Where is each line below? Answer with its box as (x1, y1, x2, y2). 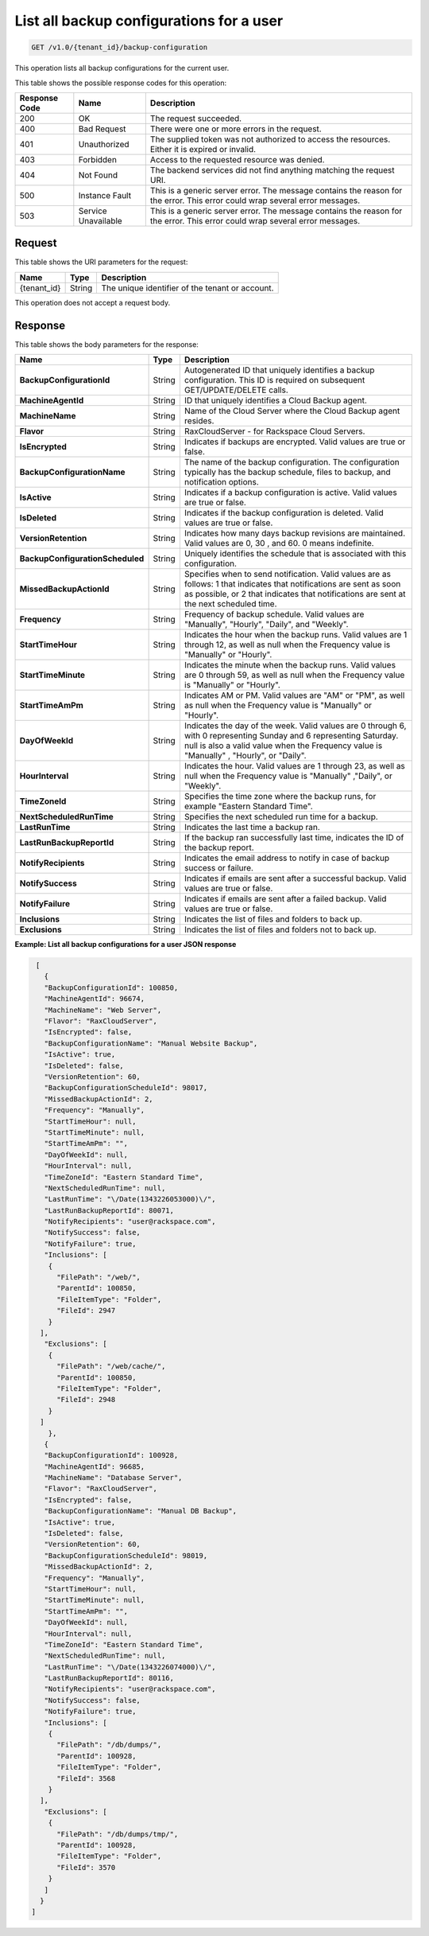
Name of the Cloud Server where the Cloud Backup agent (184, 406, 400, 417)
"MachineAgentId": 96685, (44, 1462, 145, 1471)
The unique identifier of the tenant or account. (101, 282, 274, 294)
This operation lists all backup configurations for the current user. (14, 64, 230, 73)
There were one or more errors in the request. (149, 123, 322, 134)
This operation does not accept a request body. (14, 298, 171, 307)
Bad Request (78, 123, 126, 134)
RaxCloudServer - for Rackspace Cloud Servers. (184, 426, 365, 437)
